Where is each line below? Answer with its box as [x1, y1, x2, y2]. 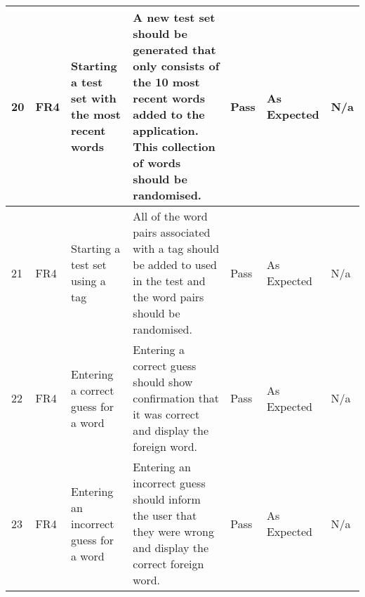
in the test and [133, 273, 206, 289]
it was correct [133, 406, 200, 422]
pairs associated [133, 224, 211, 240]
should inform [133, 491, 201, 507]
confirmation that [133, 390, 220, 406]
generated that [133, 41, 216, 58]
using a [71, 273, 106, 289]
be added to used [133, 256, 217, 273]
